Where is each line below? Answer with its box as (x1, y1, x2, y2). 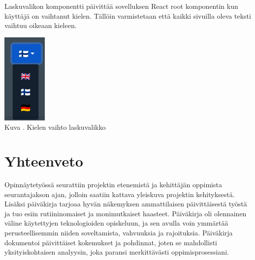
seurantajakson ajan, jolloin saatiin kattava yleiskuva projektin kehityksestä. (4, 189, 235, 199)
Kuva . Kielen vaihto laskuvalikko (4, 122, 106, 132)
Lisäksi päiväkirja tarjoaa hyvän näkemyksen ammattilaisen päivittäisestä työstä (4, 199, 247, 209)
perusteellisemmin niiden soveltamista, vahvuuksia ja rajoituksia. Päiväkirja (4, 228, 233, 238)
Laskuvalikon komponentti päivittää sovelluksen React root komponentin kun (4, 1, 238, 11)
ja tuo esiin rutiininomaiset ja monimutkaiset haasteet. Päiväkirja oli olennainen (4, 208, 247, 218)
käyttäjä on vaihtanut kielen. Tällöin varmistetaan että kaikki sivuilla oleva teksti (4, 10, 251, 21)
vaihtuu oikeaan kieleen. (4, 20, 77, 30)
